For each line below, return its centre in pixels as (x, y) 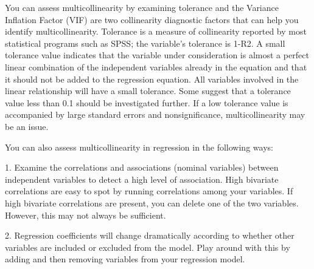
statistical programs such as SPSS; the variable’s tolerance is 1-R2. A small (145, 43)
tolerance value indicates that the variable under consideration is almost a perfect (157, 55)
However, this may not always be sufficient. (85, 215)
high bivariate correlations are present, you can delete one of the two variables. (152, 203)
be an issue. (27, 126)
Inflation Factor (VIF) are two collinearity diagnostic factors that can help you (152, 19)
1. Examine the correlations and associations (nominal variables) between (142, 167)
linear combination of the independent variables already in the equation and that (156, 66)
